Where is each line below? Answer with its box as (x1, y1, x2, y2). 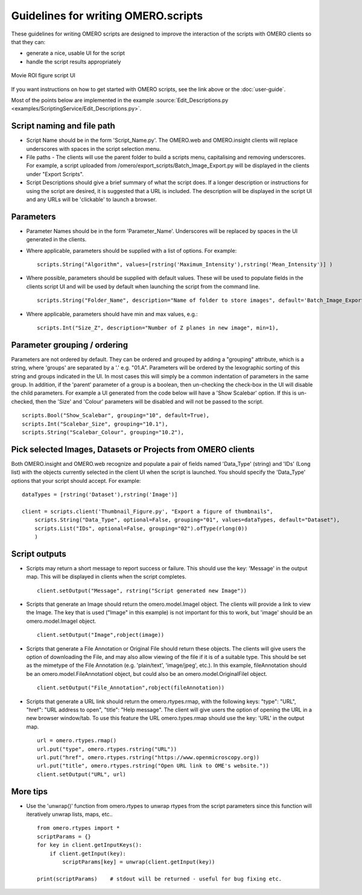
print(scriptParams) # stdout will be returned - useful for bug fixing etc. (37, 875, 282, 882)
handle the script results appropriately (26, 58, 121, 65)
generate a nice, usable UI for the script (26, 49, 125, 57)
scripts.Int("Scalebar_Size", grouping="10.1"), (22, 420, 168, 427)
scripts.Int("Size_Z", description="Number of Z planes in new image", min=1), (37, 324, 279, 331)
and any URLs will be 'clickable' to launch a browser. (26, 196, 157, 203)
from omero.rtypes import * (37, 824, 120, 832)
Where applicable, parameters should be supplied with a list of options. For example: (26, 247, 237, 254)
